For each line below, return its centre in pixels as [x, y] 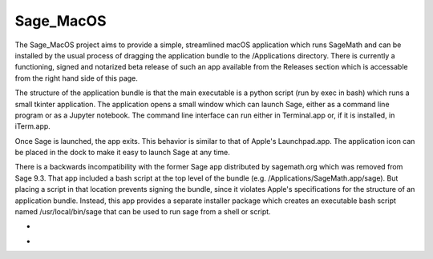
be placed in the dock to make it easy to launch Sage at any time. [122, 153]
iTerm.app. [33, 126]
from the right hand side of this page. [76, 78]
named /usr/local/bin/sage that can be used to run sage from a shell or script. [143, 212]
